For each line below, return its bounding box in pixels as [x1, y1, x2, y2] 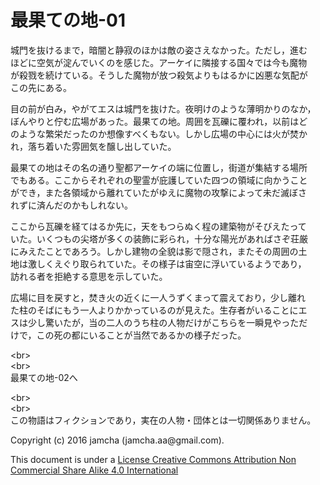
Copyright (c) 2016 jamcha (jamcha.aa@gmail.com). [10, 434, 225, 446]
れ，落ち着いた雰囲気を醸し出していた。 [10, 140, 177, 152]
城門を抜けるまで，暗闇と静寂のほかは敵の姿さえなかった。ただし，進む [10, 44, 308, 56]
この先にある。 [10, 81, 72, 93]
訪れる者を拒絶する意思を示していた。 [10, 270, 168, 282]
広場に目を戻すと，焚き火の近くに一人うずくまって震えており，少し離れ [10, 291, 307, 303]
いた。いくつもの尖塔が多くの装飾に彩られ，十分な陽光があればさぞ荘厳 [10, 232, 308, 245]
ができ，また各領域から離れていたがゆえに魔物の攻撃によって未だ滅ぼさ [10, 186, 308, 198]
